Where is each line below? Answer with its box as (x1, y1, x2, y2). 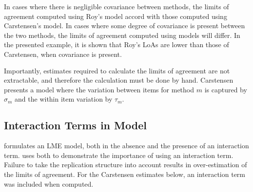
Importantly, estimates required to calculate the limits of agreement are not (4, 65, 230, 75)
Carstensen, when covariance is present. (4, 49, 122, 59)
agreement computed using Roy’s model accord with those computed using (4, 11, 227, 21)
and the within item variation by (15, 94, 113, 104)
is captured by (204, 84, 247, 94)
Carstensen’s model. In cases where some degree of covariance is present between (4, 20, 245, 31)
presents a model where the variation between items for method (4, 84, 195, 94)
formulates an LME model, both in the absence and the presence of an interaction (4, 140, 249, 151)
